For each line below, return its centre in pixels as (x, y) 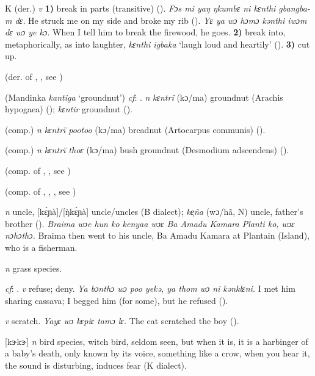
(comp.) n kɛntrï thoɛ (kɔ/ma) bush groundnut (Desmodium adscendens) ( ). (147, 150)
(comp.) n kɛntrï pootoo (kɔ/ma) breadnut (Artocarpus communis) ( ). (135, 129)
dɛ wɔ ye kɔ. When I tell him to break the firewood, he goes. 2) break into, (145, 32)
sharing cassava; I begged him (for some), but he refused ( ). (117, 300)
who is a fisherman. (41, 247)
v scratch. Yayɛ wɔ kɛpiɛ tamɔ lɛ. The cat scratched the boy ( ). (122, 321)
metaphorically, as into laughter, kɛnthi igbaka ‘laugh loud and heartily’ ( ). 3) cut (157, 44)
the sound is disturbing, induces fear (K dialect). (96, 365)
